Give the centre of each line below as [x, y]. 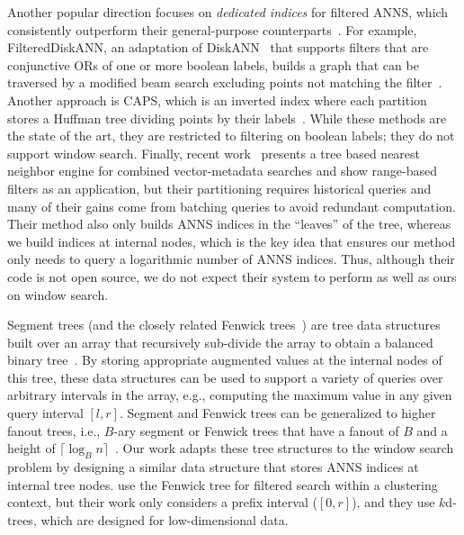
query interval [45, 413]
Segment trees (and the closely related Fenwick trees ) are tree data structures [224, 325]
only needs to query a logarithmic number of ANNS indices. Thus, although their [231, 259]
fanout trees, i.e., [54, 430]
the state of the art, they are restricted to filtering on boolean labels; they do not [231, 136]
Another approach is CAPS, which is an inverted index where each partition [217, 100]
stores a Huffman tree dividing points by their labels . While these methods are [227, 118]
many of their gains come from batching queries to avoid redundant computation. [232, 206]
